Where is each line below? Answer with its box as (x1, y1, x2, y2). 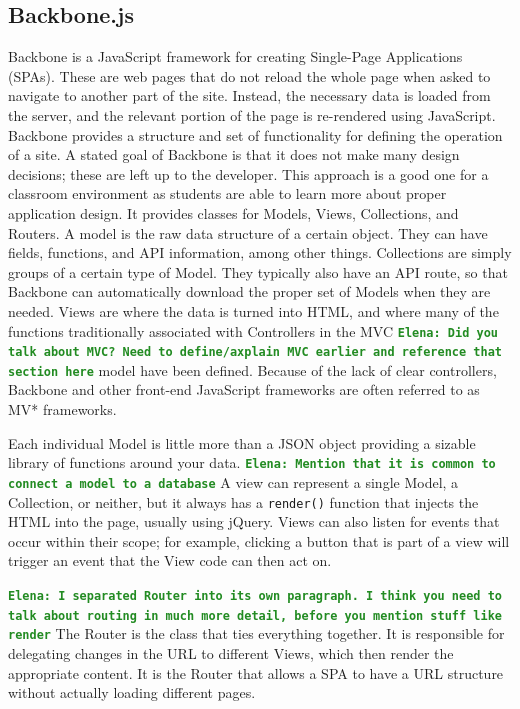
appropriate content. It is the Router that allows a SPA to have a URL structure (8, 662, 504, 683)
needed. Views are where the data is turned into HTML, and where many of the (8, 300, 499, 321)
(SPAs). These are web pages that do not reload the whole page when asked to (8, 65, 491, 86)
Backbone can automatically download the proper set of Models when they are (8, 281, 491, 302)
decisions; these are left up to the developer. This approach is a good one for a (8, 163, 489, 184)
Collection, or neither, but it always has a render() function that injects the (8, 491, 479, 512)
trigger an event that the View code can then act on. (8, 550, 332, 571)
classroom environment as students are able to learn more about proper (8, 183, 447, 204)
